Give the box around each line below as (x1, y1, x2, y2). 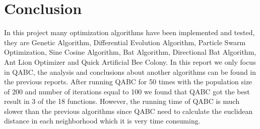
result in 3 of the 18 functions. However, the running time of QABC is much (4, 96, 240, 106)
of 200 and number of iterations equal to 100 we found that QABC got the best (4, 86, 250, 96)
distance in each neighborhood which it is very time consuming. (4, 115, 201, 126)
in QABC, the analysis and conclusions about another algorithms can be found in (4, 66, 256, 77)
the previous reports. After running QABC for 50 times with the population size (4, 76, 252, 87)
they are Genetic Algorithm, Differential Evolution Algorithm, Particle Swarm (4, 37, 246, 47)
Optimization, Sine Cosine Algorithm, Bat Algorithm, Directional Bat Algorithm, (4, 47, 256, 57)
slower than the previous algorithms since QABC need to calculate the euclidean (4, 105, 253, 116)
